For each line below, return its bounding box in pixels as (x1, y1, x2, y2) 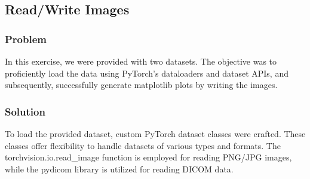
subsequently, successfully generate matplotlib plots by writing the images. (5, 78, 278, 91)
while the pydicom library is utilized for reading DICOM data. (5, 162, 234, 175)
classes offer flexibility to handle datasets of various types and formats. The (5, 139, 281, 151)
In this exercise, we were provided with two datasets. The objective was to (5, 55, 277, 67)
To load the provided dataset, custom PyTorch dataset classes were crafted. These (5, 128, 306, 139)
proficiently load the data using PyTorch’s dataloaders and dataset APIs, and (5, 66, 288, 79)
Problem (5, 31, 47, 46)
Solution (5, 104, 45, 119)
